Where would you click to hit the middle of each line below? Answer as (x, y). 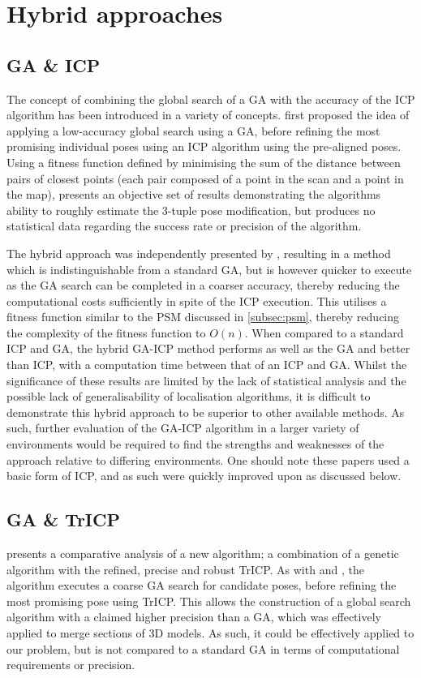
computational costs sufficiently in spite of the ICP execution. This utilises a (197, 300)
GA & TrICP (63, 519)
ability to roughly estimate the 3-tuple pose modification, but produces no (191, 210)
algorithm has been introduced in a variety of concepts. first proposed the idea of (208, 115)
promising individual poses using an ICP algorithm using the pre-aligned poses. (204, 146)
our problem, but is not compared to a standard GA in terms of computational (203, 648)
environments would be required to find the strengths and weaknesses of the (195, 444)
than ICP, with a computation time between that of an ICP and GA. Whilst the (207, 365)
